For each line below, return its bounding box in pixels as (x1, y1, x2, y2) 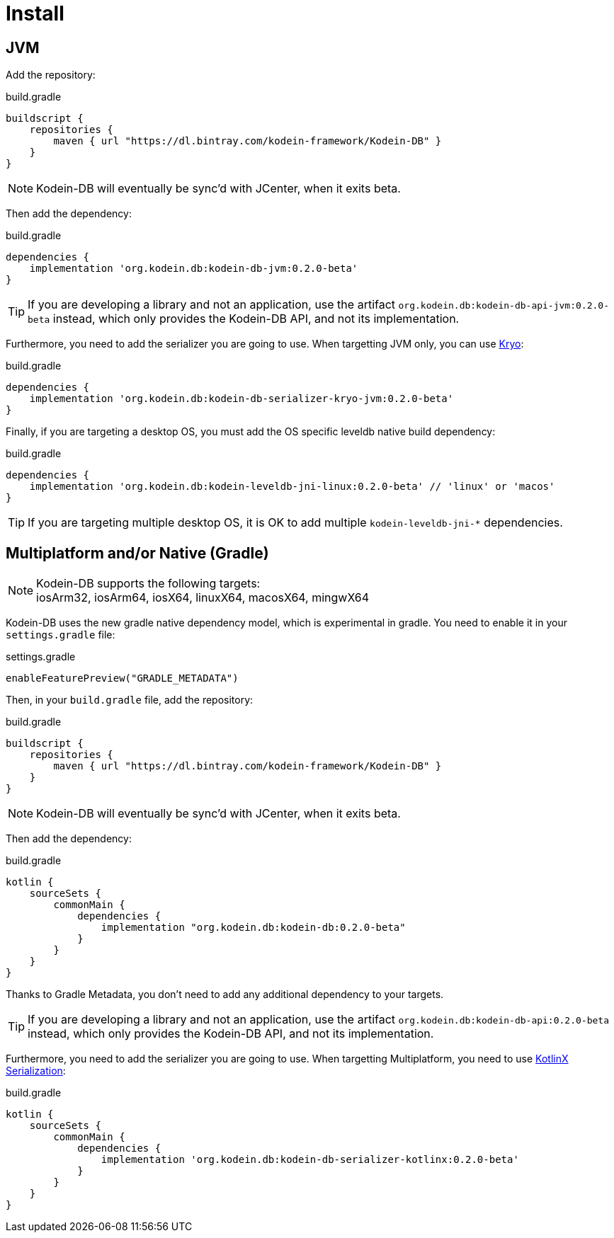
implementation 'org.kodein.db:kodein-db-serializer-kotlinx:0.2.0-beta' (101, 1154, 519, 1166)
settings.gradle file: (6, 629, 115, 641)
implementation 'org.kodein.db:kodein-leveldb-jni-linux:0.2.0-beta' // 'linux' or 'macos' (29, 481, 555, 493)
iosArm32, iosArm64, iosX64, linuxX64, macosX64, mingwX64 (36, 590, 370, 605)
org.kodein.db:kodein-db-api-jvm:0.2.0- (398, 300, 609, 311)
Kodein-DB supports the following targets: (36, 576, 261, 591)
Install (6, 1, 64, 25)
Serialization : (6, 1065, 66, 1077)
